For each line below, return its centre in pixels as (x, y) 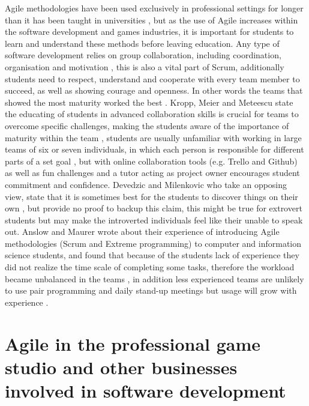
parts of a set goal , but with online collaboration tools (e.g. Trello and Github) (151, 161)
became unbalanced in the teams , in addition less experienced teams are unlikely (154, 278)
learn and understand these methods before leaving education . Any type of (142, 43)
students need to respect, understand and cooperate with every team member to (152, 78)
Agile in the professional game (133, 343)
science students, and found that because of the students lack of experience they (152, 255)
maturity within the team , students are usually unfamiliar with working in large (153, 137)
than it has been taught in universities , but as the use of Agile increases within (151, 20)
